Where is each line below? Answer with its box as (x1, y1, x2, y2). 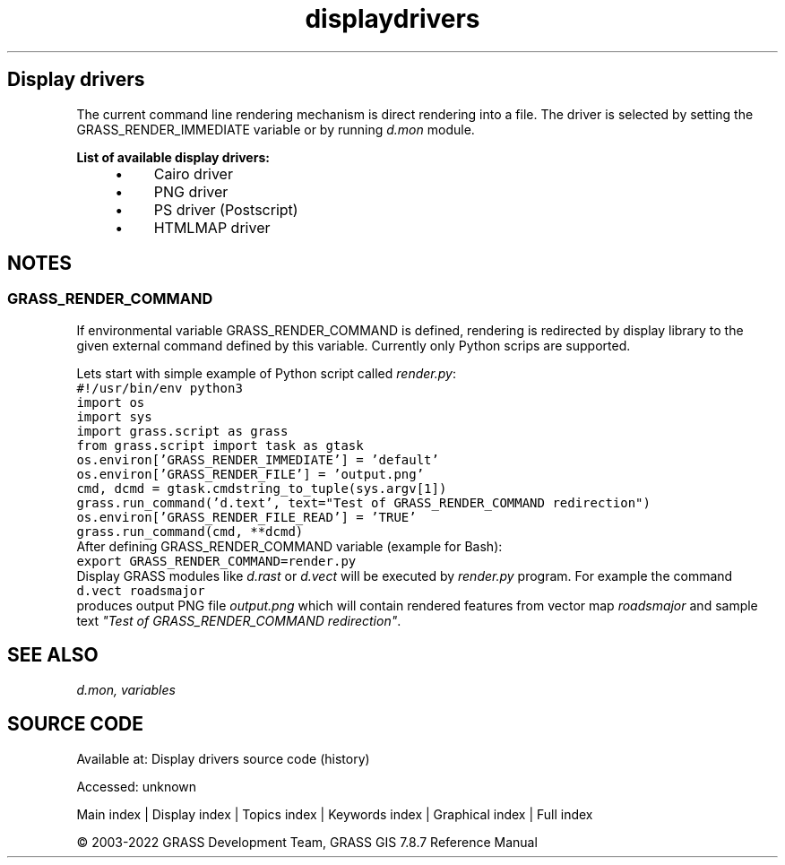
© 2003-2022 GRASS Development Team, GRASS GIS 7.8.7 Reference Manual (76, 834, 538, 850)
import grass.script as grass (76, 423, 289, 438)
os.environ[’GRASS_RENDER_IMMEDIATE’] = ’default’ (76, 452, 439, 467)
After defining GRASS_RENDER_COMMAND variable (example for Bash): (76, 538, 503, 554)
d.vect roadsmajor (76, 583, 205, 598)
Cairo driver (153, 164, 233, 183)
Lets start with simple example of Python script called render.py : (76, 365, 456, 381)
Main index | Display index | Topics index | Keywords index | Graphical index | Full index (76, 806, 593, 822)
